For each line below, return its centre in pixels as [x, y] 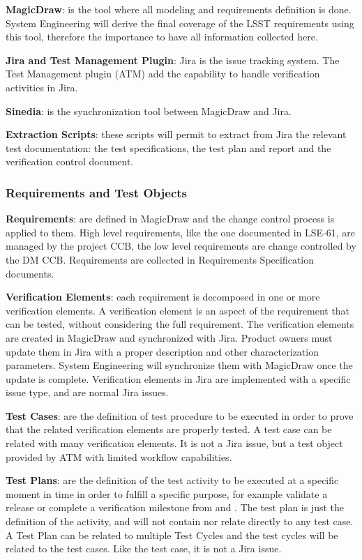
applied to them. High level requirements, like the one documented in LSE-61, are [181, 232]
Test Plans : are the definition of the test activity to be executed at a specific [172, 480]
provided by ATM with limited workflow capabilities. [119, 456]
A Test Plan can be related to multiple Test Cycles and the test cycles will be [172, 535]
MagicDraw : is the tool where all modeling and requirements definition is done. [179, 9]
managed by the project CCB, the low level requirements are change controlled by [181, 246]
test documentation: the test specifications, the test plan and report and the [168, 147]
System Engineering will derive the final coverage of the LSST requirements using [180, 23]
